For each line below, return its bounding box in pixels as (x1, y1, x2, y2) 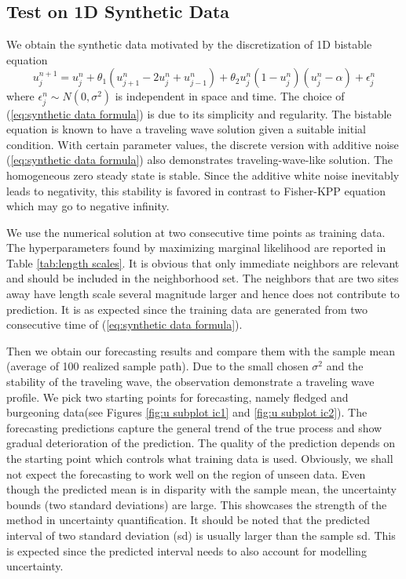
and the (326, 358, 364, 374)
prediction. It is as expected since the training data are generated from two (6, 300, 368, 317)
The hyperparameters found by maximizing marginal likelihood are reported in (6, 239, 386, 256)
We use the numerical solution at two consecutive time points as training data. (6, 224, 386, 240)
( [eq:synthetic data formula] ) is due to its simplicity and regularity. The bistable (6, 105, 392, 122)
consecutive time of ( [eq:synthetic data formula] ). (6, 316, 243, 333)
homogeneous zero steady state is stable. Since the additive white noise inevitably (6, 166, 400, 183)
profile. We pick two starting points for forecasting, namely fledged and (6, 388, 349, 405)
